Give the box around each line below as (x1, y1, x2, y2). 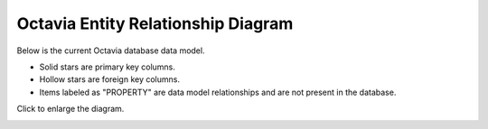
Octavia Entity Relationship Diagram (16, 14, 294, 33)
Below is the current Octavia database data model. (16, 45, 205, 56)
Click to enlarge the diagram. (16, 104, 125, 115)
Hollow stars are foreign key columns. (39, 74, 181, 85)
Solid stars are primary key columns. (39, 61, 176, 72)
